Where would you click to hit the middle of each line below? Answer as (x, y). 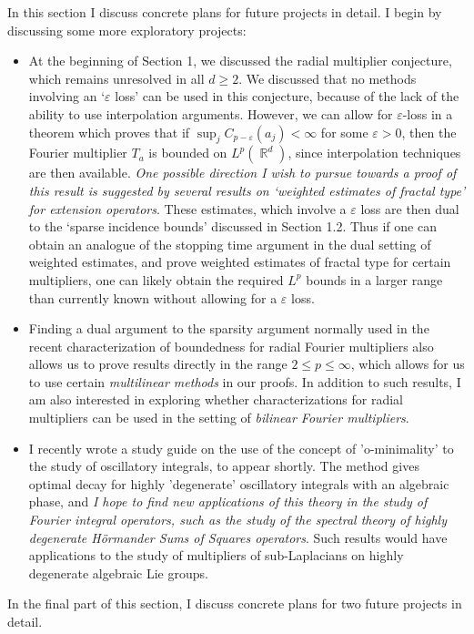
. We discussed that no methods (328, 78)
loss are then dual (410, 208)
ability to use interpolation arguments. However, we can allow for (211, 113)
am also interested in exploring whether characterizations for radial (216, 399)
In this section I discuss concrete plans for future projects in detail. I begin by (225, 12)
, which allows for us (408, 364)
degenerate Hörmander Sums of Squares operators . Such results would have (238, 537)
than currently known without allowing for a (153, 297)
